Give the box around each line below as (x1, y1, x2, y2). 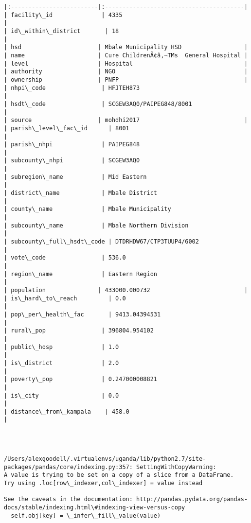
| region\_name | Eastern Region (4, 270, 157, 278)
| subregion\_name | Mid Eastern (4, 173, 147, 180)
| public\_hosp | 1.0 (4, 343, 119, 350)
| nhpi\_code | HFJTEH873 (4, 84, 140, 91)
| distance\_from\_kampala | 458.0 (4, 408, 129, 415)
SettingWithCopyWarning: (136, 463, 216, 471)
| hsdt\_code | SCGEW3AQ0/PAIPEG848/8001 (4, 100, 192, 107)
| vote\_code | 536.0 (4, 254, 126, 261)
